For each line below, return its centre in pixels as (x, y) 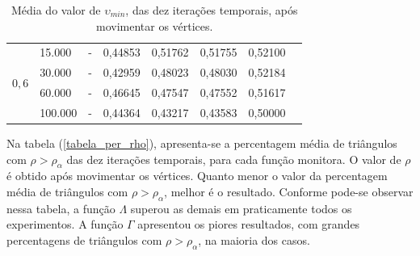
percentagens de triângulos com (84, 240)
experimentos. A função (65, 224)
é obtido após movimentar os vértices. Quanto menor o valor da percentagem (197, 176)
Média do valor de (56, 10)
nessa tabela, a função (61, 208)
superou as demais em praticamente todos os (241, 208)
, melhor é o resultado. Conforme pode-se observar (289, 192)
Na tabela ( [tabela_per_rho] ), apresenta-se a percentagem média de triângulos (202, 143)
